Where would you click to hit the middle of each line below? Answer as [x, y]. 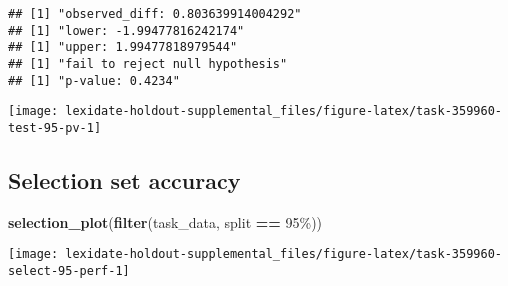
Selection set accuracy [124, 179]
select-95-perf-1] [69, 271]
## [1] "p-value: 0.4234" [94, 80]
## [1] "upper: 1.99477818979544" [123, 47]
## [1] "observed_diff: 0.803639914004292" [155, 14]
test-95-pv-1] [55, 127]
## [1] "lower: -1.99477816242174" [126, 30]
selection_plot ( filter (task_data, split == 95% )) [165, 221]
